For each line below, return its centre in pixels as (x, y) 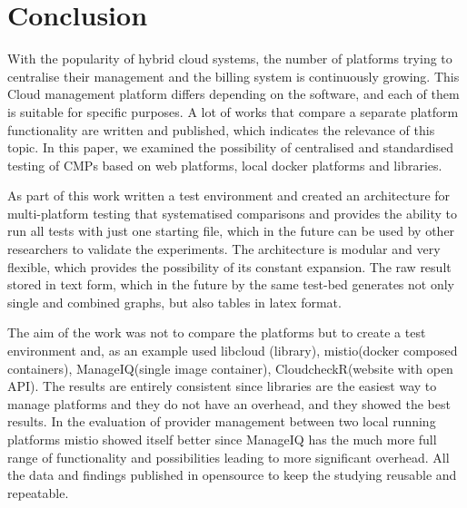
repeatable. (38, 492)
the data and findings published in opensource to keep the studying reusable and (232, 475)
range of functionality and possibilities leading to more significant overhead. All (229, 457)
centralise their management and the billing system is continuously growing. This (233, 76)
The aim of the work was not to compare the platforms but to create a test (217, 332)
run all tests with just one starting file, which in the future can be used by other (231, 231)
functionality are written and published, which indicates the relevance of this (221, 129)
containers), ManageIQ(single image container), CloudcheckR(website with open (230, 368)
